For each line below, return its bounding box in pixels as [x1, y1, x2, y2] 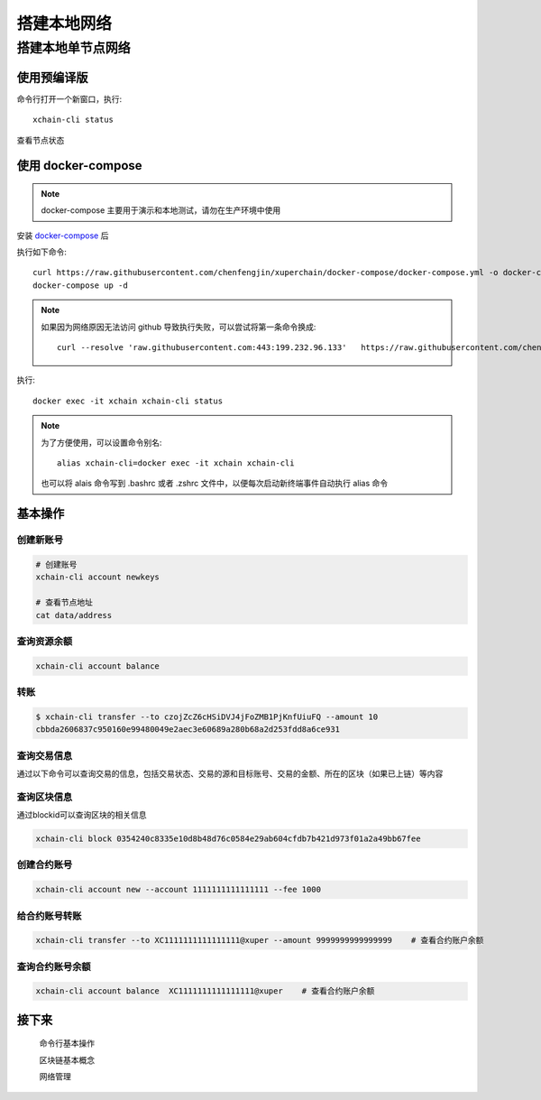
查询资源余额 [16, 634, 73, 647]
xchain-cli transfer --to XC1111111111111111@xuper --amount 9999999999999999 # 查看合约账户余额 [35, 935, 484, 946]
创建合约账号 [16, 858, 73, 871]
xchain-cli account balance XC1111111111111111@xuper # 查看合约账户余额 [35, 986, 375, 996]
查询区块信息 [16, 790, 73, 803]
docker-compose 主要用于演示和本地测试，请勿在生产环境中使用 [41, 205, 281, 216]
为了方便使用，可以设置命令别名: [41, 437, 162, 448]
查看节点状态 [16, 134, 65, 145]
